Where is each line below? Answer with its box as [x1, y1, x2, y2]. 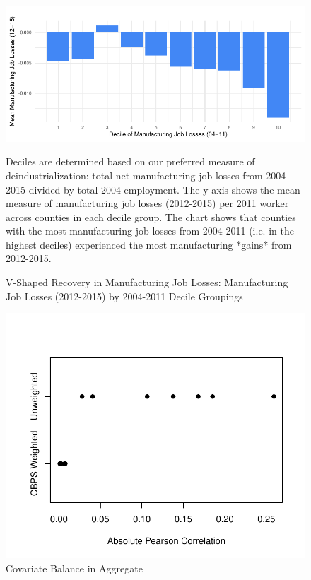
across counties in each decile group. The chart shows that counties [6, 209, 296, 224]
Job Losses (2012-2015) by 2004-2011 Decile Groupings [6, 288, 243, 303]
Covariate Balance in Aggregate [6, 560, 143, 575]
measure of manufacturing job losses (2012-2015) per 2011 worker [6, 196, 289, 211]
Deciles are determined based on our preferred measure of [6, 154, 255, 169]
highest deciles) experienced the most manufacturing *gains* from [6, 237, 292, 251]
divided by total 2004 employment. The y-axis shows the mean [28, 182, 300, 196]
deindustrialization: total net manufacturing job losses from [6, 167, 263, 182]
